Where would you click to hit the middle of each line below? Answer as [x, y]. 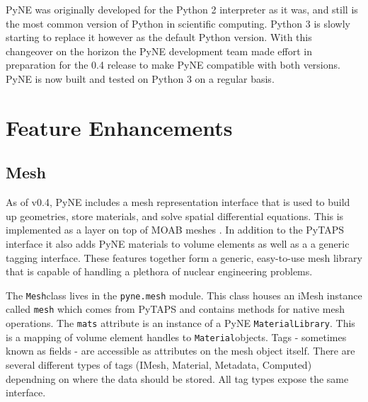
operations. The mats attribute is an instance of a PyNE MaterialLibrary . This [180, 323]
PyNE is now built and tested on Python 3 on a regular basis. [140, 78]
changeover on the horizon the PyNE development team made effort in [159, 51]
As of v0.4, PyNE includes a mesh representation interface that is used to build [178, 202]
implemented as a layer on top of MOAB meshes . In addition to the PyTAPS [175, 230]
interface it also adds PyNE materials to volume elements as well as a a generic [178, 243]
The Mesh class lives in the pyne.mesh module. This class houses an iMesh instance [184, 295]
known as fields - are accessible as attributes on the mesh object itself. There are [180, 351]
